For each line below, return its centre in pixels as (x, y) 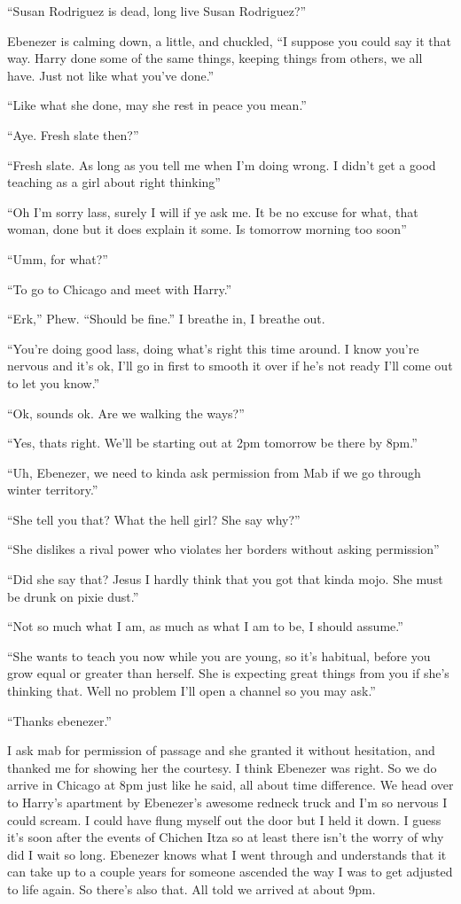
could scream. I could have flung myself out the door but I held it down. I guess (224, 819)
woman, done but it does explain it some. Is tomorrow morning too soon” (207, 229)
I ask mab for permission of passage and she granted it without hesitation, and (221, 750)
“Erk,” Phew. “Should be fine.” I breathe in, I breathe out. (166, 319)
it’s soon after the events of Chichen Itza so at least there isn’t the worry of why (226, 837)
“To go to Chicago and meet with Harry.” (120, 288)
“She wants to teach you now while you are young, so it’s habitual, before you (219, 655)
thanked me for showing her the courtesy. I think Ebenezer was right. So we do (222, 767)
